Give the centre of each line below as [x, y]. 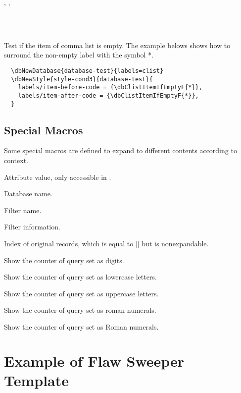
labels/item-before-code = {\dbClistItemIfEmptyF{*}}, [110, 87]
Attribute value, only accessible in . [58, 177]
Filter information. [32, 227]
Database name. [28, 194]
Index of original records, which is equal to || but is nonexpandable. [106, 244]
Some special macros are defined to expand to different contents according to [120, 150]
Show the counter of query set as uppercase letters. [81, 293]
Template [37, 380]
